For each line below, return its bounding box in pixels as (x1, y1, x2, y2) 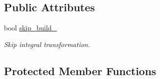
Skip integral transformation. (4, 39, 90, 49)
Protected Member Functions (4, 63, 157, 78)
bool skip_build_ (4, 23, 57, 33)
